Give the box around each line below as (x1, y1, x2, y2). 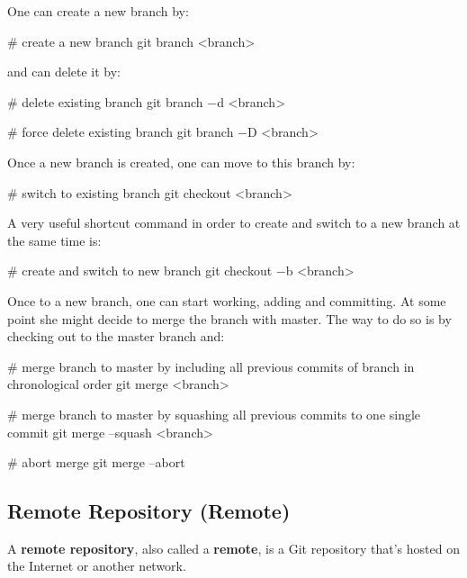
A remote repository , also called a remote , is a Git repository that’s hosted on (7, 538, 460, 557)
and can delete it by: (7, 62, 121, 81)
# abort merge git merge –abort (7, 453, 185, 472)
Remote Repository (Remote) (7, 497, 291, 525)
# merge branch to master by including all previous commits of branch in (7, 357, 415, 375)
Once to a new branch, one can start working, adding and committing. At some (7, 291, 446, 310)
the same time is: (7, 230, 102, 249)
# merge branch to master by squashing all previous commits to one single (7, 404, 421, 423)
